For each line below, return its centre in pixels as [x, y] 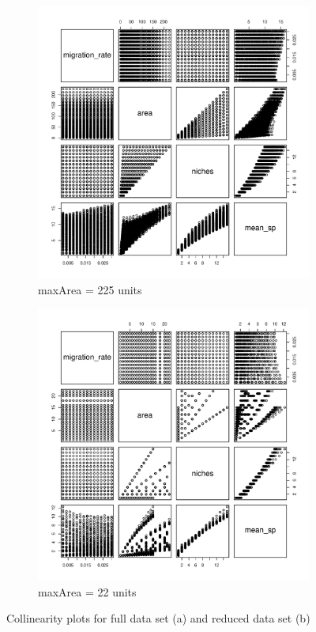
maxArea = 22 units [87, 591]
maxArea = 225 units [90, 289]
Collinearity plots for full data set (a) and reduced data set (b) [158, 618]
